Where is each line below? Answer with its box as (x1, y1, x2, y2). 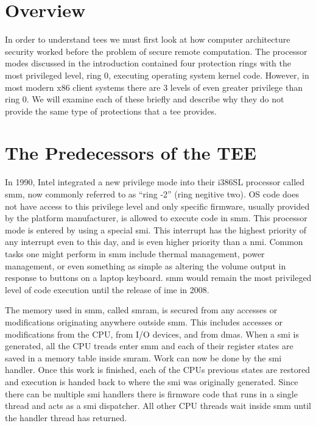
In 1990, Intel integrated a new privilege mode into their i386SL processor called (5, 176, 305, 188)
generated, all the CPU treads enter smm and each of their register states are (5, 339, 293, 352)
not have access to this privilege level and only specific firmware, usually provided (5, 199, 310, 212)
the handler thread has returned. (5, 411, 127, 424)
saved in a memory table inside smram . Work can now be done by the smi (5, 351, 282, 364)
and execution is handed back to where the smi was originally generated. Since (5, 375, 298, 388)
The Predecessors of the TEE (5, 140, 257, 165)
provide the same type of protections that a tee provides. (5, 104, 217, 117)
